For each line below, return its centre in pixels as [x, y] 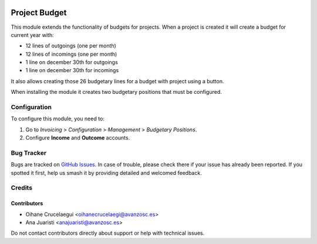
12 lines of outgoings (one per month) [71, 46]
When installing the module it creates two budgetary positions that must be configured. [117, 92]
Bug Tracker [29, 152]
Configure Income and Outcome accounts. [78, 138]
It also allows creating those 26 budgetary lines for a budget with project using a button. [117, 81]
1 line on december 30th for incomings [72, 70]
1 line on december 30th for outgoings [72, 62]
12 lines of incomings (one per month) [71, 54]
